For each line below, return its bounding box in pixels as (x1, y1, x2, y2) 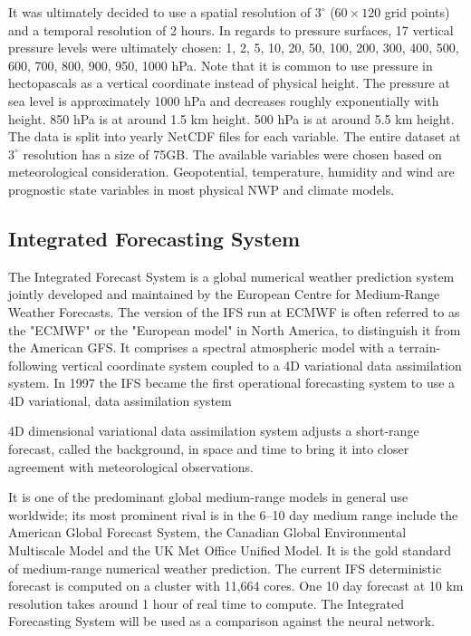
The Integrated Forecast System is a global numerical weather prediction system (8, 266, 455, 285)
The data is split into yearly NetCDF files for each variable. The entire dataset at (8, 127, 461, 146)
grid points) (384, 3, 450, 21)
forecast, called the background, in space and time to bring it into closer (8, 439, 409, 458)
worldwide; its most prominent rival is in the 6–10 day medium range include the (8, 505, 458, 524)
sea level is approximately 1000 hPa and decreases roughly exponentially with (8, 91, 439, 110)
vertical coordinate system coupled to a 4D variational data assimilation (62, 355, 462, 374)
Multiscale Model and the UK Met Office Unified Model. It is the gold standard (8, 541, 452, 560)
